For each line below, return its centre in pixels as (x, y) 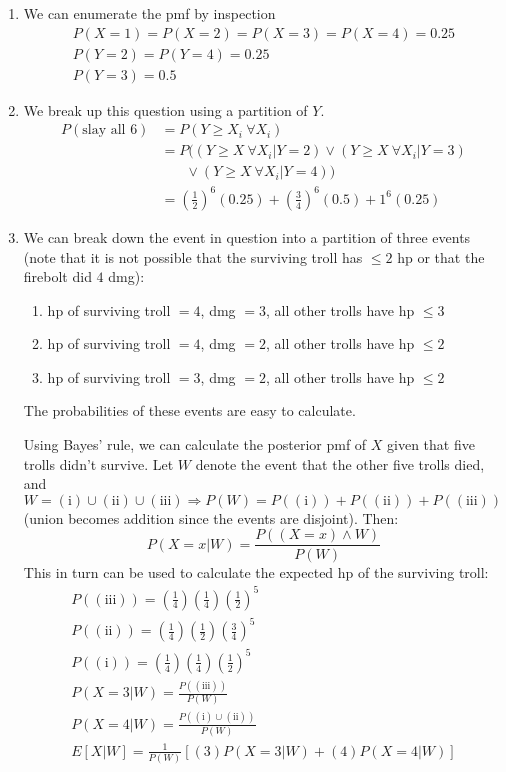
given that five (431, 444)
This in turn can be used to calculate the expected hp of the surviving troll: (256, 571)
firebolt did (57, 276)
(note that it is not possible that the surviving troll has (193, 256)
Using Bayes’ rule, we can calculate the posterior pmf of (195, 444)
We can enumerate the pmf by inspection (149, 13)
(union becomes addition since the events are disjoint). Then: (211, 517)
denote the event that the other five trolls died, (340, 463)
